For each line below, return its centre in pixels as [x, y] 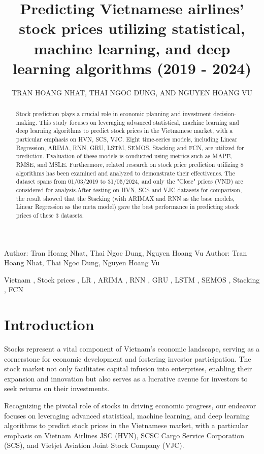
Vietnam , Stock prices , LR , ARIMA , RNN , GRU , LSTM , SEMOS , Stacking [132, 279]
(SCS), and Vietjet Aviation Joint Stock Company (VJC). [94, 445]
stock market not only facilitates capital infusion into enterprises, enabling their [128, 369]
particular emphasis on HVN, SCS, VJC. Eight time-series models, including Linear [127, 139]
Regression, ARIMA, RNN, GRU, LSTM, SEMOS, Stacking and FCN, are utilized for [130, 147]
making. [27, 122]
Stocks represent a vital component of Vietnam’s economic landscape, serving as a [132, 349]
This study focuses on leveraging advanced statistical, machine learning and [139, 122]
